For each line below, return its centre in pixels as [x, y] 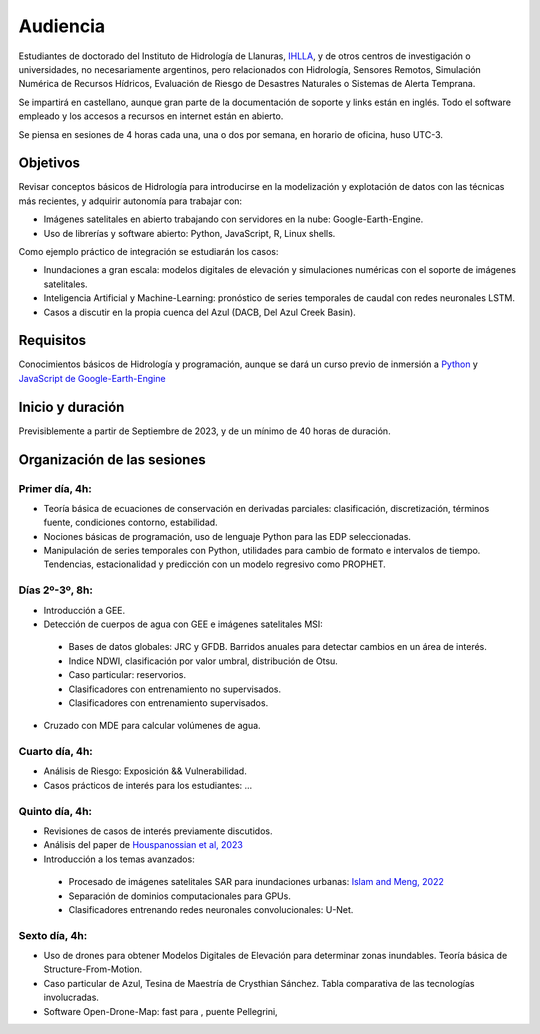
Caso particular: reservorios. [127, 675]
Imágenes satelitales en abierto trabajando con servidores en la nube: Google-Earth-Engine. [233, 219]
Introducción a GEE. [84, 610]
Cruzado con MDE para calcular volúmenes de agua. [152, 726]
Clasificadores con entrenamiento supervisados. [168, 702]
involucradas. [71, 997]
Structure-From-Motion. [93, 969]
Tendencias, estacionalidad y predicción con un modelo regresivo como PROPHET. [215, 564]
